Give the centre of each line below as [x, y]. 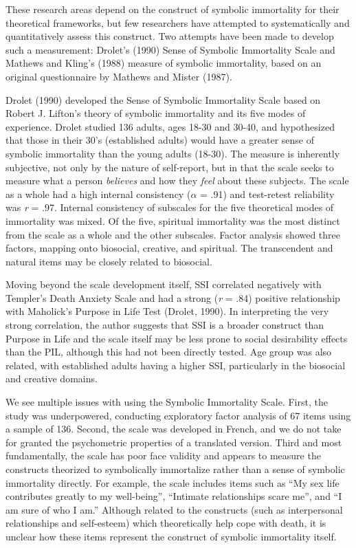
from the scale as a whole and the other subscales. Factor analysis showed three [173, 234]
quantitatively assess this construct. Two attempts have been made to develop [170, 36]
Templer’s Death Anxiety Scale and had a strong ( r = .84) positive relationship [173, 297]
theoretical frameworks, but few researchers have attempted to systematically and [178, 22]
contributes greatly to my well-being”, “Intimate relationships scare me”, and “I [174, 496]
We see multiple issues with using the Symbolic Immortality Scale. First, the [167, 402]
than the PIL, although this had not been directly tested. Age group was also [169, 352]
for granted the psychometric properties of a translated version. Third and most [174, 442]
